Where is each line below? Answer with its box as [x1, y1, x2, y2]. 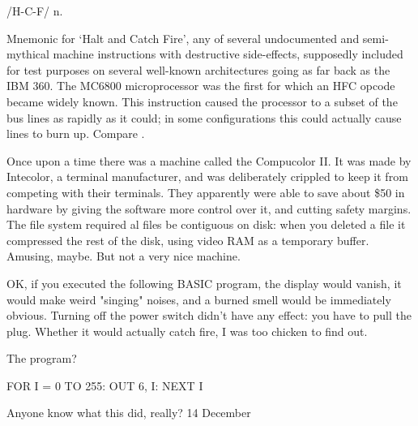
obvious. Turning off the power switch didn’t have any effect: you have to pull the [6, 307, 412, 324]
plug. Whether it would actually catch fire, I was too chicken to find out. [6, 322, 368, 339]
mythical [6, 45, 49, 62]
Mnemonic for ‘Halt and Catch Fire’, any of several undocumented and [6, 29, 360, 46]
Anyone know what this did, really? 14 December [6, 404, 251, 421]
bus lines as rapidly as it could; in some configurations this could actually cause [6, 109, 402, 126]
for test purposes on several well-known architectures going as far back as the [6, 61, 390, 78]
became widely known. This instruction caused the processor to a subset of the [6, 93, 398, 110]
